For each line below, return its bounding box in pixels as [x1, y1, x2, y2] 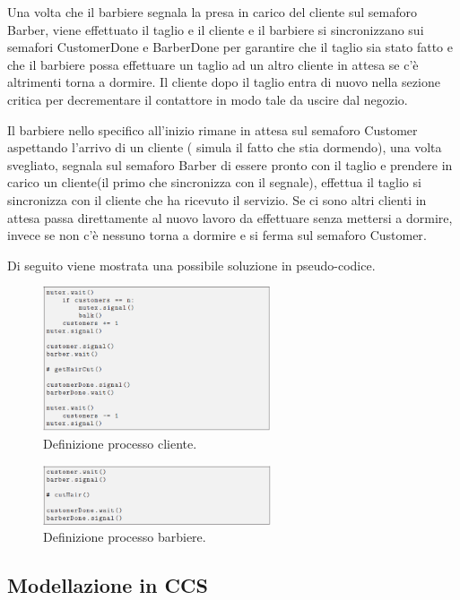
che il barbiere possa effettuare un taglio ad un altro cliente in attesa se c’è [7, 55, 419, 73]
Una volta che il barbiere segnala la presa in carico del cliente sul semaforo [7, 3, 418, 21]
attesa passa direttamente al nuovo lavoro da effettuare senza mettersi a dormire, [7, 208, 453, 227]
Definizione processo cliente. [43, 433, 197, 452]
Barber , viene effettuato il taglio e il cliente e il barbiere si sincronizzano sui [7, 20, 424, 39]
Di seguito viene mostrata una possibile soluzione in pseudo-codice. [7, 255, 376, 274]
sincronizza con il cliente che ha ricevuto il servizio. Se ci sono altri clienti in [7, 190, 427, 209]
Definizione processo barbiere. [43, 527, 206, 546]
